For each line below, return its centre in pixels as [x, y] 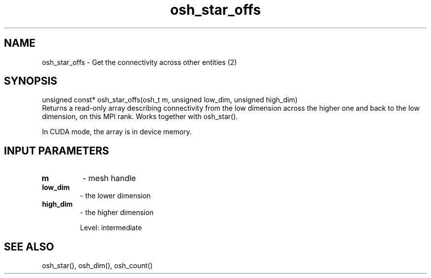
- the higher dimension [117, 213]
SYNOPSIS [31, 81]
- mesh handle [109, 178]
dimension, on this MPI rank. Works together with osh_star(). [140, 117]
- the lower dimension [115, 196]
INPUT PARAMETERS [57, 151]
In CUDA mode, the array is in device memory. [117, 132]
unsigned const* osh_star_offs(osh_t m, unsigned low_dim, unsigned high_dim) [170, 100]
